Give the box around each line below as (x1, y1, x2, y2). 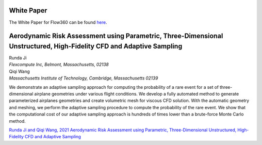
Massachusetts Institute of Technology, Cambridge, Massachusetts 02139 (9, 75, 158, 81)
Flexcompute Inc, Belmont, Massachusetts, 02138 (9, 62, 109, 67)
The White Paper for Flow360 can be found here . (9, 19, 107, 25)
